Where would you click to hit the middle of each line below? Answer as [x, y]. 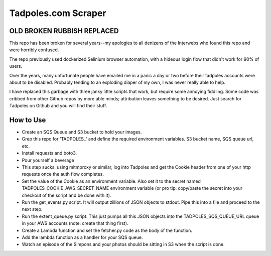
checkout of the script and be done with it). [66, 195]
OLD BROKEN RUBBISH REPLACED [64, 31]
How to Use [28, 120]
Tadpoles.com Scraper [58, 13]
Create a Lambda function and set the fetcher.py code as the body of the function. [107, 230]
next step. [32, 209]
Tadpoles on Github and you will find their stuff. [58, 106]
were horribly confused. [34, 50]
